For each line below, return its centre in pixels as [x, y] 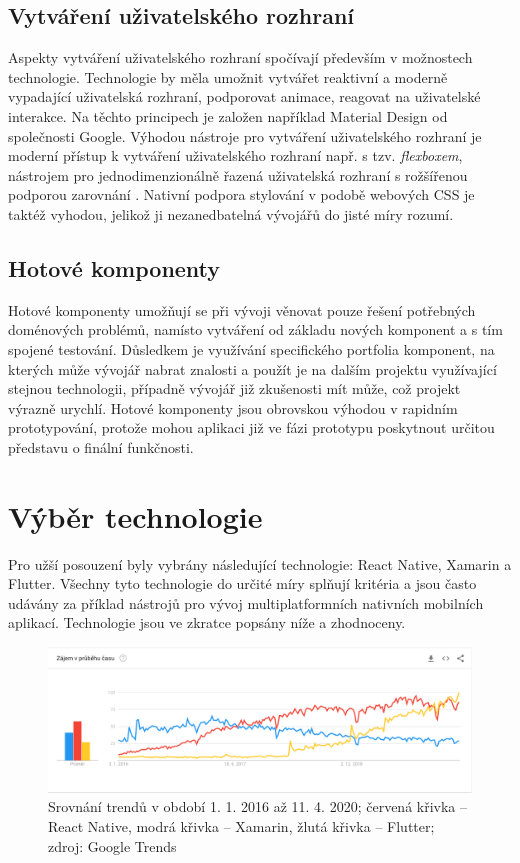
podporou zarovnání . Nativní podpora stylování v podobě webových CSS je [241, 194]
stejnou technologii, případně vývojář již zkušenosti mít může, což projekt [234, 388]
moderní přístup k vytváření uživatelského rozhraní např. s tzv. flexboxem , [235, 155]
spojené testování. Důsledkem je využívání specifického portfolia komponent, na [251, 348]
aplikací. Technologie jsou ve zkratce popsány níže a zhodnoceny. [207, 622]
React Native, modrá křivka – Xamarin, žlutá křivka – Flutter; [241, 825]
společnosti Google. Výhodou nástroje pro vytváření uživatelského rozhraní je [245, 135]
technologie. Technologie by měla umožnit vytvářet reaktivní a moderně [228, 76]
